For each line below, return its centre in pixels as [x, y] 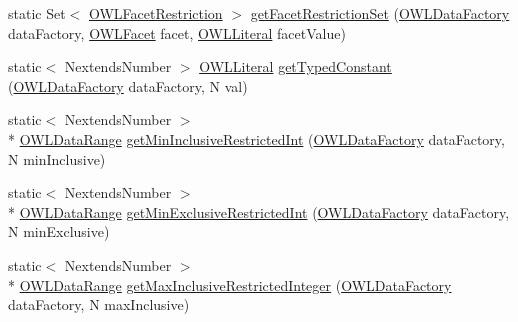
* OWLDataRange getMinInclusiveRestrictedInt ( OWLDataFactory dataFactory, [256, 138]
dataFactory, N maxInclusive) [99, 304]
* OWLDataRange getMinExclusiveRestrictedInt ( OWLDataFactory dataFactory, [259, 211]
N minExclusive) [59, 231]
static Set [37, 13]
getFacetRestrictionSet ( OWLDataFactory [380, 13]
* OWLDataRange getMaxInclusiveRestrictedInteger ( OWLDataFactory [230, 284]
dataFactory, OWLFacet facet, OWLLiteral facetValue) [177, 32]
